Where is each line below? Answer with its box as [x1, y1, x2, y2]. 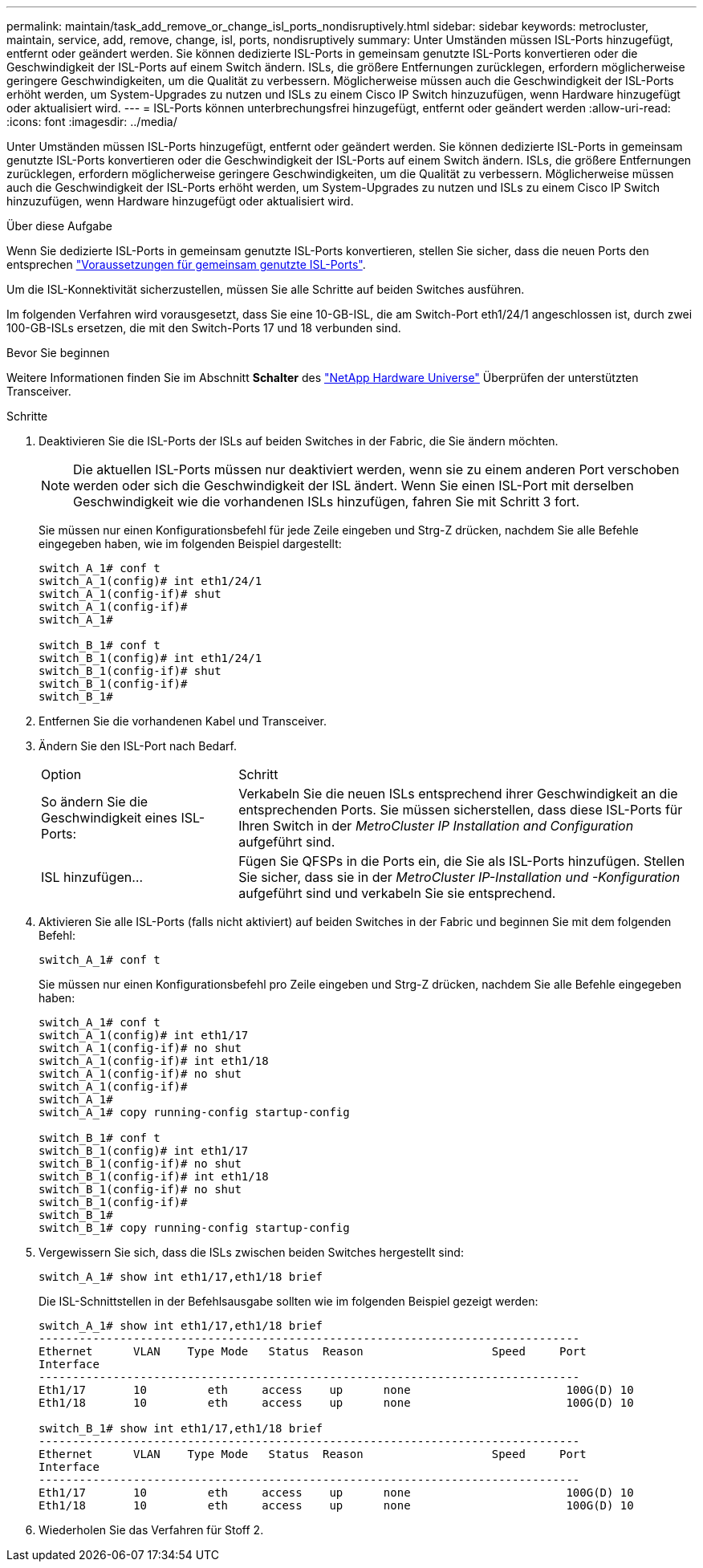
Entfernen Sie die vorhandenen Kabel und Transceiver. [39, 714, 327, 728]
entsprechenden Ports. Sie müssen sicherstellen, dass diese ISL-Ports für [238, 802, 683, 818]
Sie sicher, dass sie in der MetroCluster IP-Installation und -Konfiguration [238, 869, 681, 885]
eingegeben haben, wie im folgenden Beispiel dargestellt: [39, 537, 342, 550]
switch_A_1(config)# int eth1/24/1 [39, 575, 262, 587]
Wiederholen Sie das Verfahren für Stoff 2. [39, 1523, 264, 1537]
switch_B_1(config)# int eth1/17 [39, 1144, 249, 1157]
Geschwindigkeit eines [41, 810, 178, 826]
